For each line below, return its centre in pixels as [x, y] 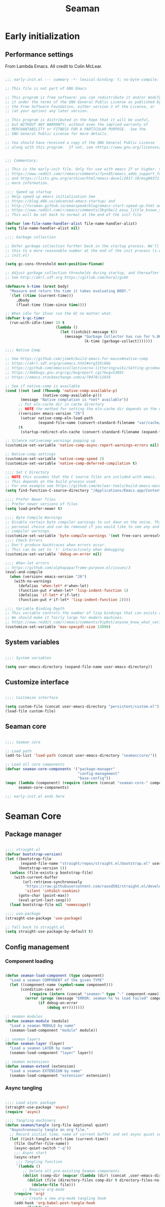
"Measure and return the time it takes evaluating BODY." [70, 291]
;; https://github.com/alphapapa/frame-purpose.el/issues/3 [68, 568]
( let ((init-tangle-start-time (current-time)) [59, 1139]
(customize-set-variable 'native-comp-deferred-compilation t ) [71, 463]
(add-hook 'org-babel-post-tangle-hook [55, 1203]
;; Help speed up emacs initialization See [50, 196]
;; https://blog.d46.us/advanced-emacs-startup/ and [60, 201]
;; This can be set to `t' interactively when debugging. [66, 550]
